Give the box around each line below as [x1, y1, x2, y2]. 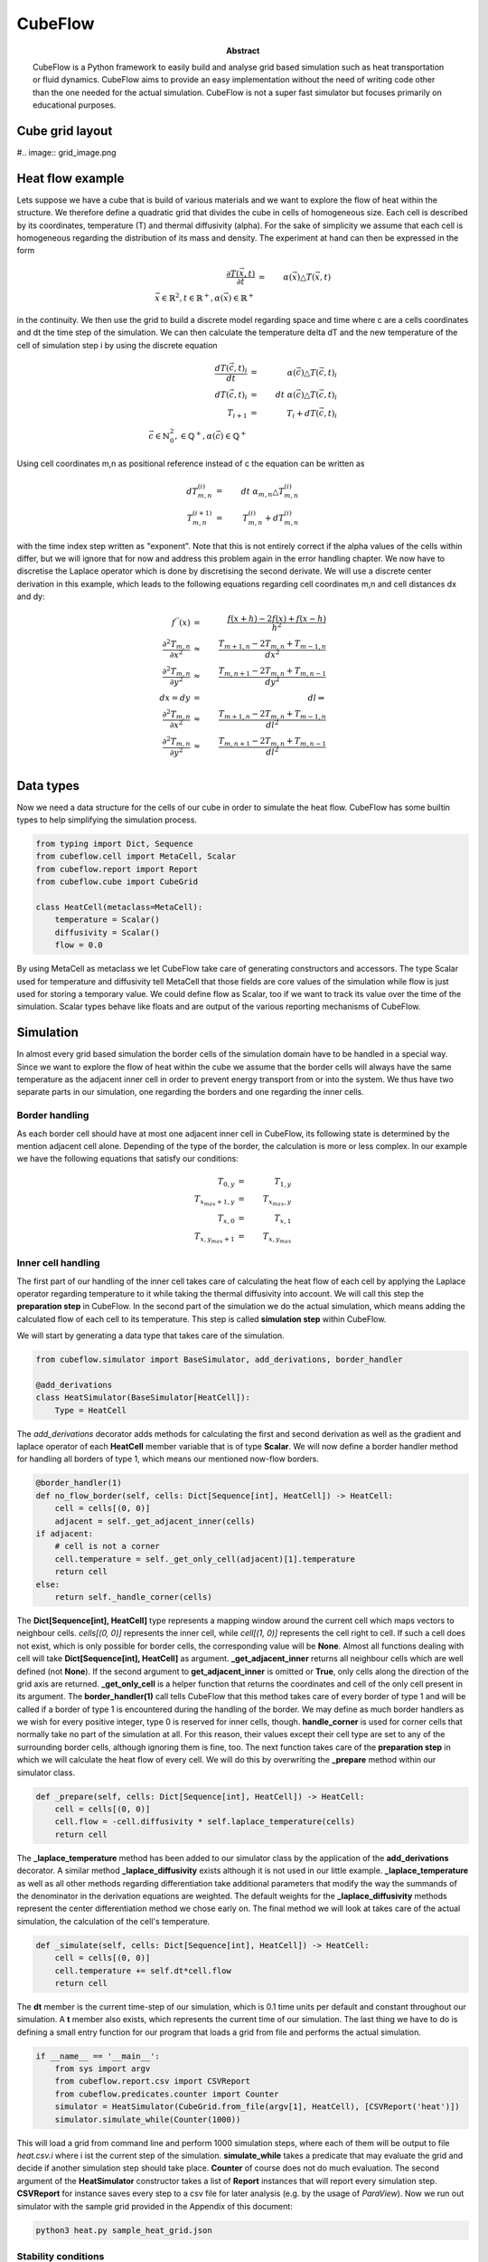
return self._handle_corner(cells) [54, 1592, 212, 1601]
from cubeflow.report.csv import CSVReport [54, 2077, 250, 2086]
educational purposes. [33, 100, 117, 110]
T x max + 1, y [194, 1194, 235, 1208]
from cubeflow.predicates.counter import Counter [54, 2088, 279, 2099]
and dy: [16, 591, 45, 602]
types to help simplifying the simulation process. [16, 814, 198, 825]
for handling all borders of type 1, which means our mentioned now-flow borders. [16, 1453, 320, 1465]
